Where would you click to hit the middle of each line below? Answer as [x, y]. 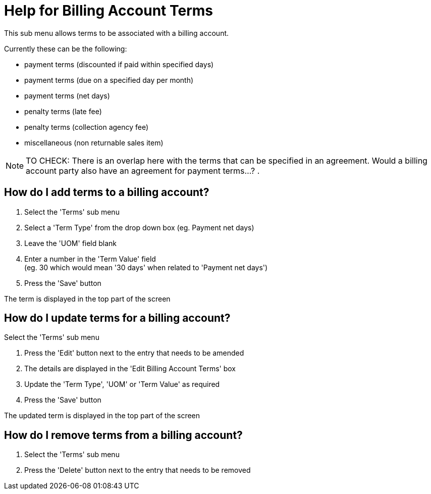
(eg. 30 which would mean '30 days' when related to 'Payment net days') [146, 267]
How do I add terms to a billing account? [107, 192]
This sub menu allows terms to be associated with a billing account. [117, 33]
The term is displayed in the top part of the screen [87, 299]
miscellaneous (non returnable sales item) [94, 142]
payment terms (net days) [67, 95]
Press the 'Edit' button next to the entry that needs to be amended [134, 353]
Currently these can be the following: [66, 48]
